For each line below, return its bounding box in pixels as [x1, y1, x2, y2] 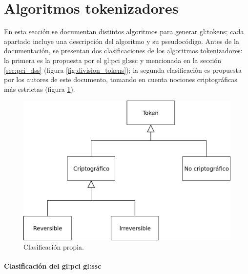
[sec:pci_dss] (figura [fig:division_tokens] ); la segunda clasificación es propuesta [4, 64, 242, 75]
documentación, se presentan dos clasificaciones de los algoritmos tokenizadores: [4, 45, 243, 56]
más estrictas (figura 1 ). [4, 84, 75, 94]
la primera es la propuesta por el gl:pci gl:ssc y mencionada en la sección [4, 55, 222, 65]
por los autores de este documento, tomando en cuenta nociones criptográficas [4, 74, 237, 84]
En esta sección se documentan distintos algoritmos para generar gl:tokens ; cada [4, 26, 244, 37]
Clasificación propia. [23, 242, 84, 252]
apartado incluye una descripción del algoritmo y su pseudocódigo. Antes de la [4, 36, 239, 46]
